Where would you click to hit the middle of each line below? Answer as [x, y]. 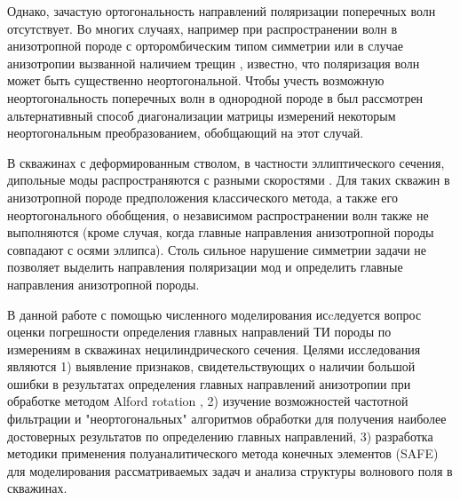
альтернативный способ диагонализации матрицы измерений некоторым [202, 115]
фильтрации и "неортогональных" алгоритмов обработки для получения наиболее [227, 419]
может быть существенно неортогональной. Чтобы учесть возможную [196, 80]
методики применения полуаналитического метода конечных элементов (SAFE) [223, 453]
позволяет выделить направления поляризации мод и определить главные [205, 267]
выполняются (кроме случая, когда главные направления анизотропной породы [221, 232]
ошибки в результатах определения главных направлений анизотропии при [209, 383]
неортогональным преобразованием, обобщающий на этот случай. [186, 133]
